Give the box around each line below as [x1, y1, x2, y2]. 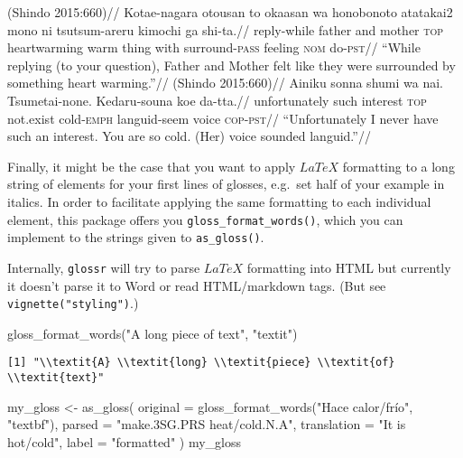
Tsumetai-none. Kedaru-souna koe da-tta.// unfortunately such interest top [7, 90, 427, 109]
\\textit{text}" [7, 371, 105, 384]
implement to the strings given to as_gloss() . [7, 228, 264, 247]
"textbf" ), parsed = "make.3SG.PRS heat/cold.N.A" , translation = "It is [7, 415, 406, 434]
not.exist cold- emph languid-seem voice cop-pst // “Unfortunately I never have [7, 108, 439, 127]
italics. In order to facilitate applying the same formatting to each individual [7, 192, 431, 210]
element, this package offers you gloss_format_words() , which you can [7, 210, 403, 229]
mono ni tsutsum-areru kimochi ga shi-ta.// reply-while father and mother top [7, 20, 444, 39]
